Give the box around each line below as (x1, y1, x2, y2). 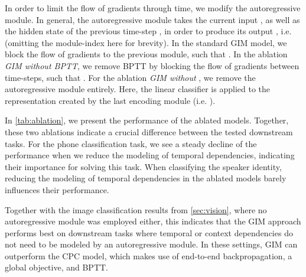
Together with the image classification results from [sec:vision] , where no (5, 203, 267, 216)
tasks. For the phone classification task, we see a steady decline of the (5, 137, 257, 149)
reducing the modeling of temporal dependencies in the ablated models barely (5, 172, 287, 184)
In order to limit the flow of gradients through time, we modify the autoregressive (5, 2, 301, 14)
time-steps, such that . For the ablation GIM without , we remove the (5, 71, 256, 83)
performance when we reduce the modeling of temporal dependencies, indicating (5, 149, 295, 161)
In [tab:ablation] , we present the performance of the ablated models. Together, (5, 114, 289, 126)
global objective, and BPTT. (5, 261, 109, 273)
